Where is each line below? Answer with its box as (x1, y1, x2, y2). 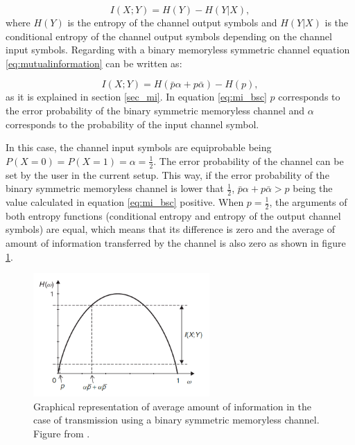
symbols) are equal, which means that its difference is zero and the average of (6, 222, 335, 236)
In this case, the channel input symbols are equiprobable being (6, 140, 272, 155)
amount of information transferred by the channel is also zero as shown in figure (6, 236, 346, 250)
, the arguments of (269, 195, 347, 209)
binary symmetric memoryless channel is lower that (6, 181, 224, 195)
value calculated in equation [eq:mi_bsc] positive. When (6, 195, 244, 209)
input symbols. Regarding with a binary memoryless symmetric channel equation (6, 42, 350, 57)
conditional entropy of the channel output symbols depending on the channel (6, 28, 332, 43)
